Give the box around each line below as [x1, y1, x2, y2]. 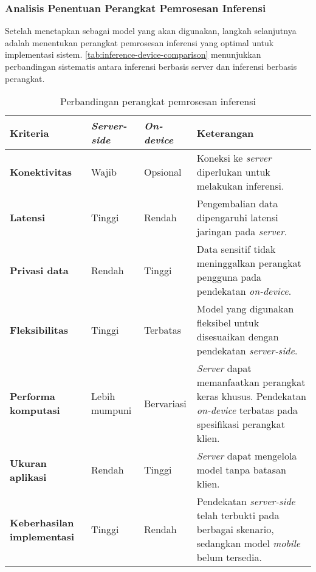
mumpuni [91, 403, 132, 418]
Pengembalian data [196, 196, 278, 211]
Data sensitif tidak [196, 242, 276, 257]
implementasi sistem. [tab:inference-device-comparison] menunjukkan [5, 48, 261, 61]
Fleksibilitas [10, 322, 69, 337]
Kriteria [10, 125, 49, 140]
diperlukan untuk [196, 165, 270, 179]
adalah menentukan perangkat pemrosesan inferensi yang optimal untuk [5, 36, 274, 49]
